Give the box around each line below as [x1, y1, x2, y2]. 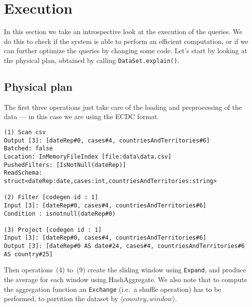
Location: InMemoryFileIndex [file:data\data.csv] [4, 153, 172, 160]
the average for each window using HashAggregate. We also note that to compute [4, 274, 247, 285]
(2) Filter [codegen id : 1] [4, 194, 98, 201]
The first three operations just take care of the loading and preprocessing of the [4, 102, 242, 112]
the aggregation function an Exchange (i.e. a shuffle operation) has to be [4, 284, 221, 294]
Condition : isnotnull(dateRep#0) [4, 210, 116, 217]
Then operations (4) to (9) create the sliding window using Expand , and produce [4, 265, 246, 275]
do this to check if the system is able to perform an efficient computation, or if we [4, 36, 249, 46]
